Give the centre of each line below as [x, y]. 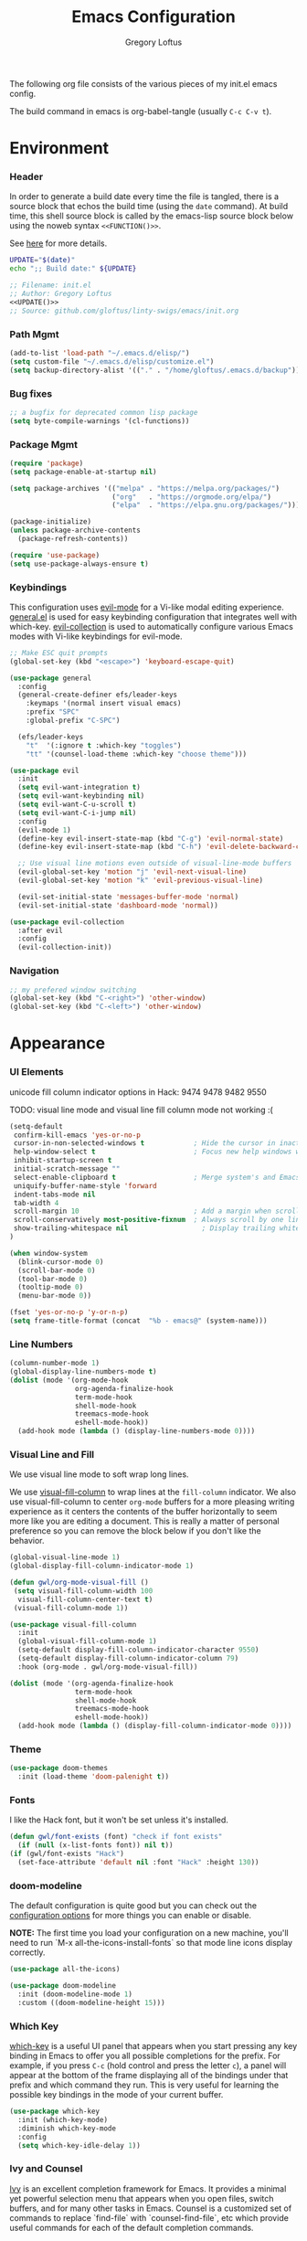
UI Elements [37, 1072]
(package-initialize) [51, 522]
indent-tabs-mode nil [54, 1195]
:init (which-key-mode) [63, 2119]
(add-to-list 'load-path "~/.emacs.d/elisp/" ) [100, 353]
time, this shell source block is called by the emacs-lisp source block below [152, 216]
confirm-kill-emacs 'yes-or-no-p [77, 1135]
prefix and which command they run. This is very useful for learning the [144, 2085]
